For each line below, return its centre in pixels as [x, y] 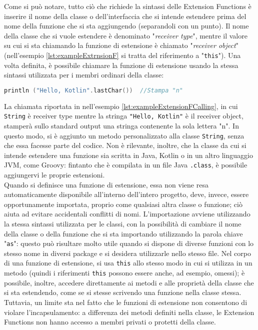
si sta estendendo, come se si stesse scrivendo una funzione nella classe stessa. [123, 292]
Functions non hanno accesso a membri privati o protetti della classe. [110, 322]
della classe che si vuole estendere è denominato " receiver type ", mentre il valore [126, 35]
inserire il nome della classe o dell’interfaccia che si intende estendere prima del [125, 16]
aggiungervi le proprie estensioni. [54, 175]
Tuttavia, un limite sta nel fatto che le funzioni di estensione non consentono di [126, 302]
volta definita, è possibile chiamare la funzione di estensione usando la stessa [121, 65]
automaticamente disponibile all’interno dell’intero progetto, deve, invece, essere [126, 194]
